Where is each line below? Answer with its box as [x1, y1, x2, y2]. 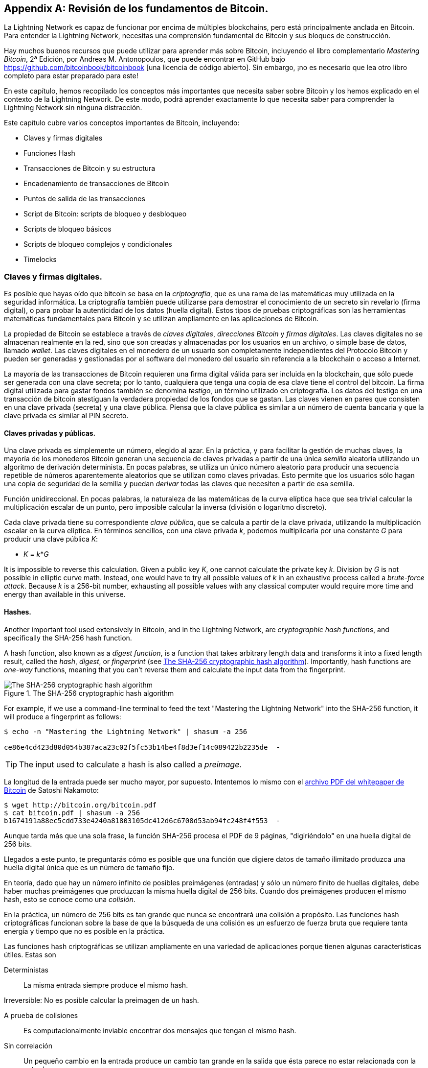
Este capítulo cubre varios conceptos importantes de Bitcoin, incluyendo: [4, 119, 240, 127]
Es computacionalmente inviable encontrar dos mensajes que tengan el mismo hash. [23, 1026, 296, 1035]
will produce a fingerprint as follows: [4, 712, 121, 721]
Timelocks [23, 255, 57, 264]
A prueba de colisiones [4, 1011, 78, 1020]
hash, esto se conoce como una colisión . [4, 895, 135, 903]
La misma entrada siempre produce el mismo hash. [23, 980, 188, 989]
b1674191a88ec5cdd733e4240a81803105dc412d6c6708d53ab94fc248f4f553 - [4, 816, 280, 825]
